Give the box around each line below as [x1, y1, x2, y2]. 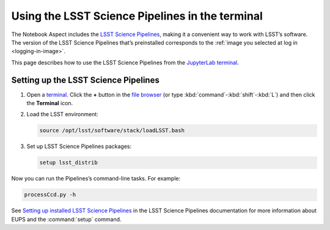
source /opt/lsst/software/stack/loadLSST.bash [39, 127, 185, 134]
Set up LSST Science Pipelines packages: [26, 143, 132, 150]
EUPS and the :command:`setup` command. [11, 215, 122, 223]
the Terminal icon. [26, 100, 73, 107]
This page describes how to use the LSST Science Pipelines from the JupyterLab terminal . [11, 59, 240, 66]
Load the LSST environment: [26, 111, 99, 118]
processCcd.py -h [24, 191, 76, 198]
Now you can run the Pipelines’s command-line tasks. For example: [11, 175, 181, 182]
